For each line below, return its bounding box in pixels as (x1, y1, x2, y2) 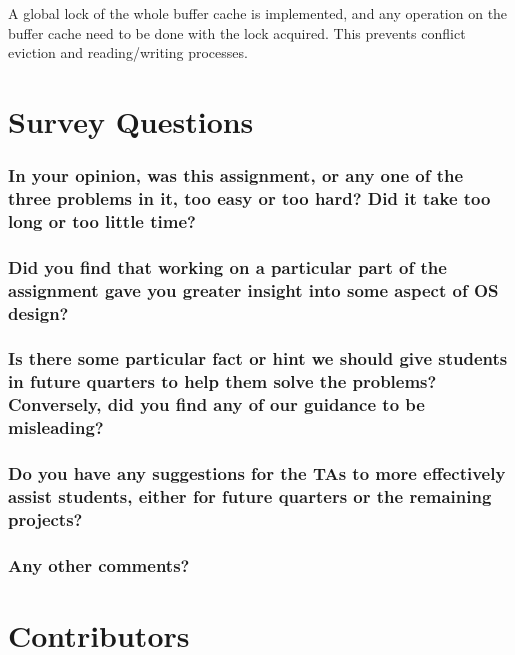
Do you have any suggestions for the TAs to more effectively (8, 461, 506, 486)
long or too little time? (8, 208, 196, 233)
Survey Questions (8, 100, 254, 141)
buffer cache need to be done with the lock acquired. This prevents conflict (8, 22, 466, 43)
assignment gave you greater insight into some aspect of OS (8, 277, 499, 302)
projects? (8, 506, 83, 531)
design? (8, 300, 69, 325)
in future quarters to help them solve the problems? (8, 369, 437, 394)
